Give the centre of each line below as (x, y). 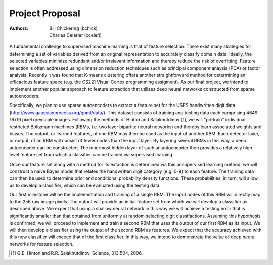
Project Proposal (45, 13)
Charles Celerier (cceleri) (76, 35)
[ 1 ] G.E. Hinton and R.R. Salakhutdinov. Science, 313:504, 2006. (77, 253)
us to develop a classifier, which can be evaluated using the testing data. (85, 185)
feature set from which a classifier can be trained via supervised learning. (97, 155)
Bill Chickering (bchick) (74, 28)
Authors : (19, 28)
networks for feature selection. (41, 244)
